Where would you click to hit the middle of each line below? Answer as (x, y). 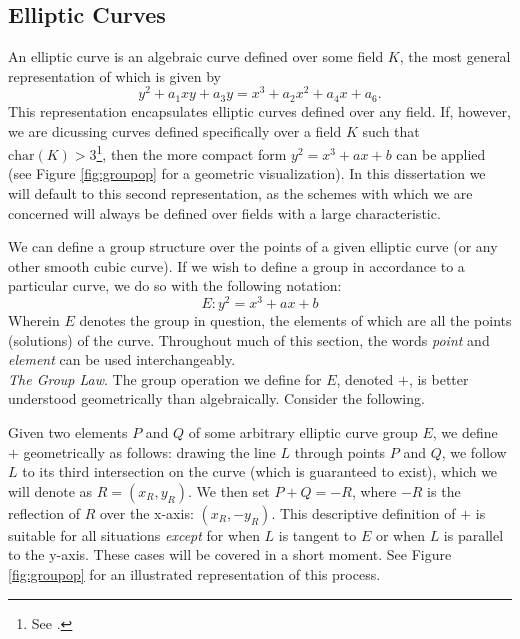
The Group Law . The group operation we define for (165, 378)
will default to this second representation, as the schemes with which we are (240, 192)
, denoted (365, 378)
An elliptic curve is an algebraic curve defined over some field (196, 56)
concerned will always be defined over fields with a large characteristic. (224, 212)
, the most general (455, 56)
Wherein (34, 320)
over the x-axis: (146, 512)
